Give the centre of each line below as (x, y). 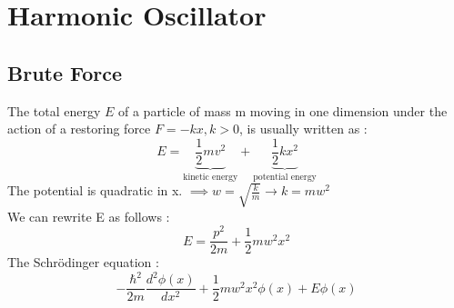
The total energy (54, 110)
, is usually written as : (303, 129)
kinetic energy (211, 177)
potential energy (285, 177)
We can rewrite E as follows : (89, 216)
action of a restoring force (79, 129)
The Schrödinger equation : (83, 262)
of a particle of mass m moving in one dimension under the (282, 110)
